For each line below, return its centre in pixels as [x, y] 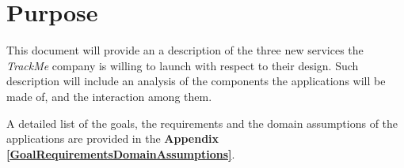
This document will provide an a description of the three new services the [185, 50]
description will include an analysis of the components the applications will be [196, 81]
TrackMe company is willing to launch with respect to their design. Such [183, 65]
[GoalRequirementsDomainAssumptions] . [121, 153]
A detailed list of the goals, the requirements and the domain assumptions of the [202, 123]
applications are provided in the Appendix [113, 138]
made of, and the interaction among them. [109, 96]
